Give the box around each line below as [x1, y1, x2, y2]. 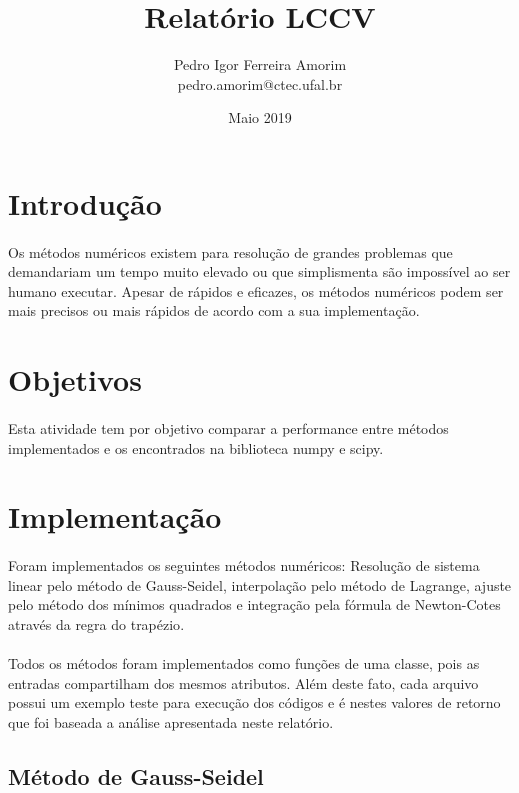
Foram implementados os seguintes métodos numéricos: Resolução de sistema [8, 555, 480, 576]
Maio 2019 [228, 107, 292, 128]
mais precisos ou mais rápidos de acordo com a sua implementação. [8, 300, 420, 321]
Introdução [8, 182, 162, 223]
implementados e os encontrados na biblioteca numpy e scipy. [8, 437, 384, 458]
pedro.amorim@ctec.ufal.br [177, 73, 343, 94]
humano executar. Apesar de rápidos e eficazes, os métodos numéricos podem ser [8, 280, 504, 301]
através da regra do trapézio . [8, 613, 185, 634]
